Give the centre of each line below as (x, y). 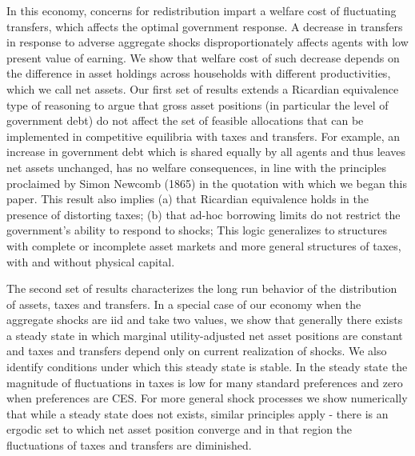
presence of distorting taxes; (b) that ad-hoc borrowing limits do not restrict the (204, 214)
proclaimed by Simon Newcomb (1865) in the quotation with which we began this (207, 183)
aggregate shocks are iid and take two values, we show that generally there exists (205, 320)
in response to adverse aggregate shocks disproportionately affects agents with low (207, 42)
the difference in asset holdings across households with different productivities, (199, 73)
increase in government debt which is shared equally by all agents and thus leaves (206, 152)
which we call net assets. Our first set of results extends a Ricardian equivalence (203, 88)
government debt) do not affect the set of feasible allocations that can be (185, 120)
